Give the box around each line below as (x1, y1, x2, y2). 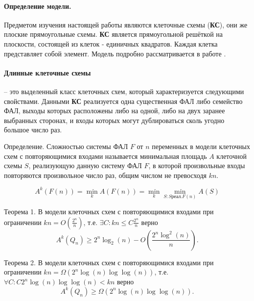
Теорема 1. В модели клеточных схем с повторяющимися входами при (4, 206, 214, 217)
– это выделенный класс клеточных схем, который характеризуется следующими (4, 86, 244, 96)
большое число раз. (4, 125, 62, 135)
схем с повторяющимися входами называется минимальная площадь (4, 150, 207, 161)
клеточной (216, 150, 247, 161)
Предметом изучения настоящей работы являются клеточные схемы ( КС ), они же (4, 19, 248, 29)
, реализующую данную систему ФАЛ (28, 160, 142, 171)
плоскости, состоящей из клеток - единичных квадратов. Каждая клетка (4, 38, 218, 49)
